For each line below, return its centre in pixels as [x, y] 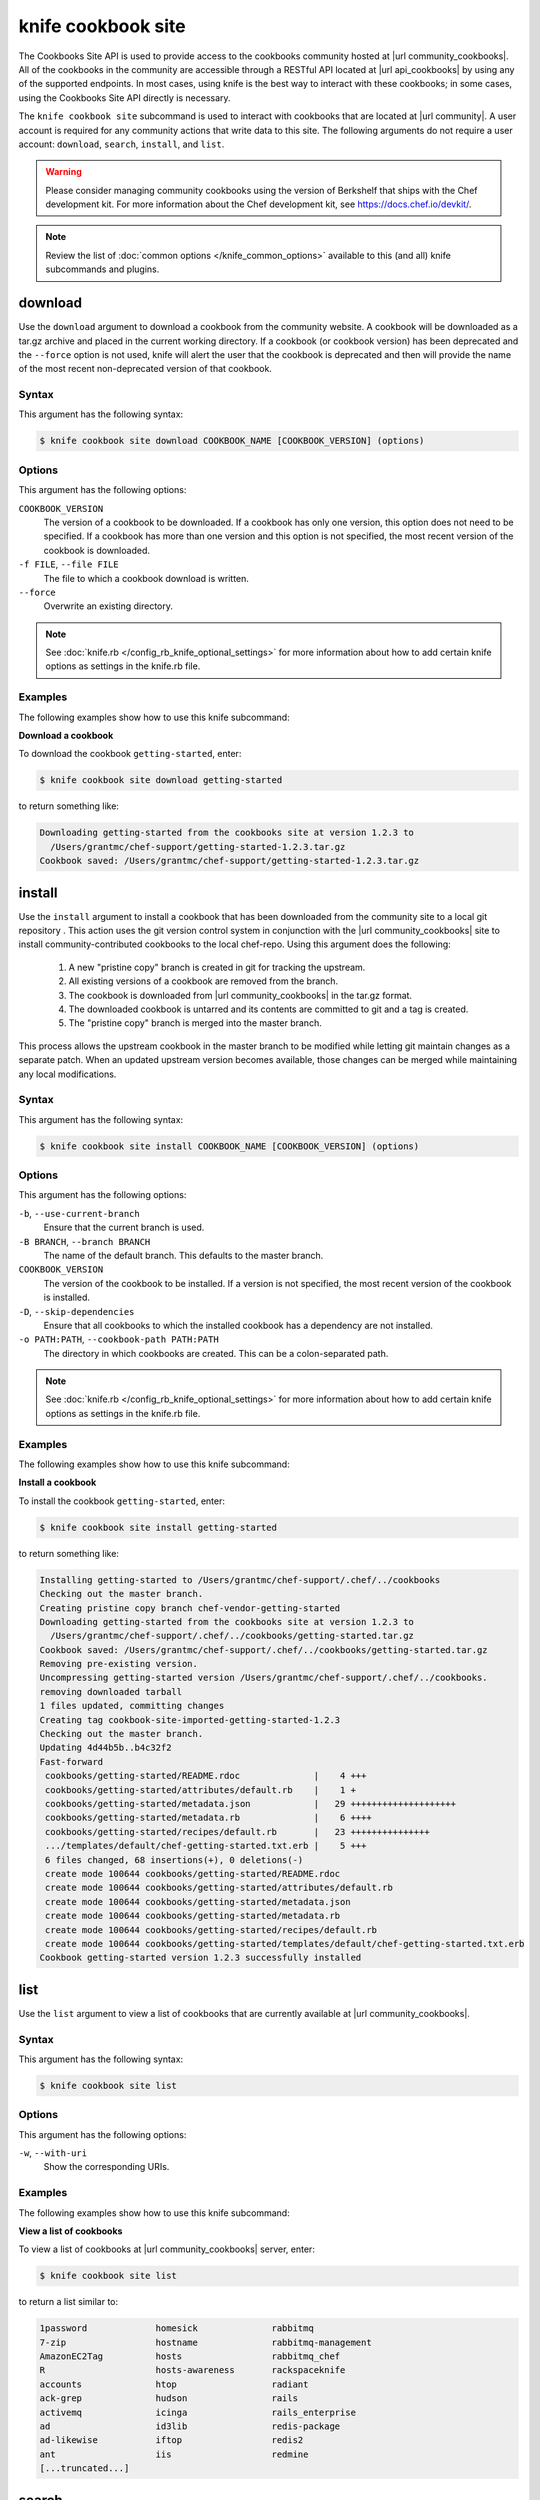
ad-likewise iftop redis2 [171, 2440]
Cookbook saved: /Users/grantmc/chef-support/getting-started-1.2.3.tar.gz [229, 861]
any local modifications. [67, 1074]
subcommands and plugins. [102, 269]
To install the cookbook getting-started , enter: [121, 1501]
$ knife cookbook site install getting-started [158, 1527]
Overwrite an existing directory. [108, 606]
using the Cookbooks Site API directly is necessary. [124, 97]
